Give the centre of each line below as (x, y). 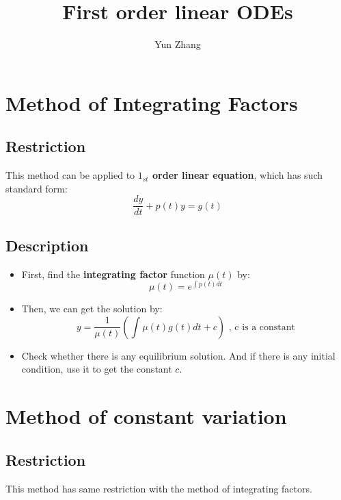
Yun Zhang (178, 44)
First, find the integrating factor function (113, 274)
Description (47, 245)
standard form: (37, 188)
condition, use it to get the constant (97, 369)
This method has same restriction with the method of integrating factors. (159, 488)
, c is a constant (262, 327)
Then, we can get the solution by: (92, 309)
